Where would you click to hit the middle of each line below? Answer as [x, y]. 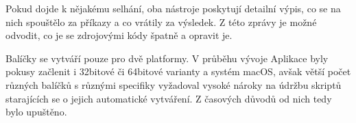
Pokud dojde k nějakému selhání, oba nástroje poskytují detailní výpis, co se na [173, 8]
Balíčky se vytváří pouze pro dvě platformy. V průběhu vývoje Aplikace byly [167, 58]
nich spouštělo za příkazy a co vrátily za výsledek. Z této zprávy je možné [161, 22]
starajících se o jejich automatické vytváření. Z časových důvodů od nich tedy [169, 98]
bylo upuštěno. [36, 112]
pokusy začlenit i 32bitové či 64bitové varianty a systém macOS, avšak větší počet [178, 71]
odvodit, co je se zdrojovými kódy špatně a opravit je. [119, 35]
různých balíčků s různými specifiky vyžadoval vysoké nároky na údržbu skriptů [174, 84]
